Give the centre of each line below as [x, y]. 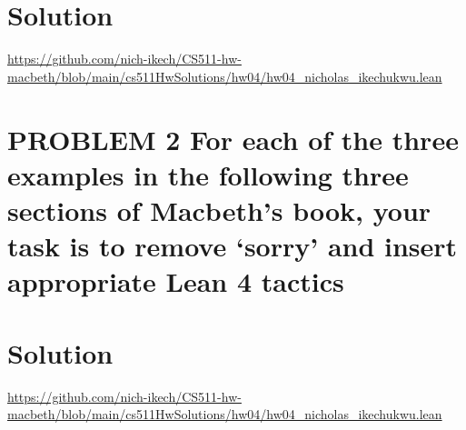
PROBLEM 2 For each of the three [233, 139]
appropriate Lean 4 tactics [176, 281]
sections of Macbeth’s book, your [219, 210]
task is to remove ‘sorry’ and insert [233, 246]
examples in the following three [208, 174]
